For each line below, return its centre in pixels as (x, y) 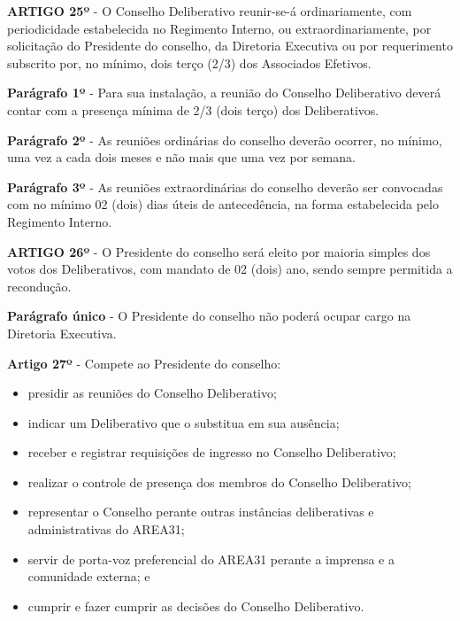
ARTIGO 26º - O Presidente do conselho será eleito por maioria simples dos (219, 251)
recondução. (39, 286)
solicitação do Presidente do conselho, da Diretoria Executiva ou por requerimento (230, 46)
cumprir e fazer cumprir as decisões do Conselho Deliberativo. (196, 605)
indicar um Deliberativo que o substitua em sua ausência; (184, 422)
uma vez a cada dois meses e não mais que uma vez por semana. (181, 157)
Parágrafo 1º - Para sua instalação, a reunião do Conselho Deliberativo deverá (224, 93)
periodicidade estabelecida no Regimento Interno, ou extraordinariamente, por (219, 28)
